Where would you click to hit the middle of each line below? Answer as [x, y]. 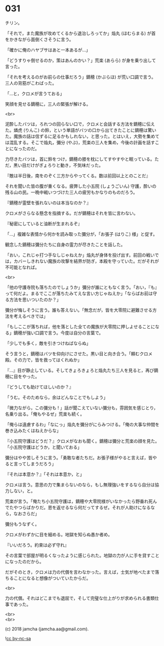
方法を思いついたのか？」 [35, 299]
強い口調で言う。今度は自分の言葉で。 [65, 333]
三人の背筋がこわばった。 [31, 83]
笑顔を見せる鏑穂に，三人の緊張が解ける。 [48, 104]
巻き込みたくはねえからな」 [33, 431]
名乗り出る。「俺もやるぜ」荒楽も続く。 [45, 414]
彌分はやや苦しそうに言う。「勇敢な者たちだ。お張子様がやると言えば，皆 [79, 458]
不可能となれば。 [22, 267]
